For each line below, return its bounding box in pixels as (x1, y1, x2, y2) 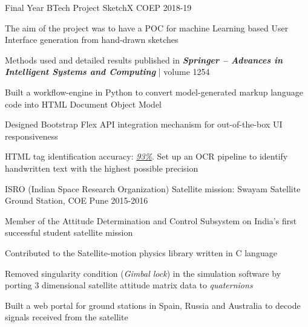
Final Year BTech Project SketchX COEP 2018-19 (5, 1, 192, 13)
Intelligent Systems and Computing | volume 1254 (5, 65, 210, 78)
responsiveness (5, 129, 58, 142)
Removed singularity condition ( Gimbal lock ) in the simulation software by (5, 267, 281, 279)
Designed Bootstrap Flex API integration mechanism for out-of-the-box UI (5, 118, 283, 131)
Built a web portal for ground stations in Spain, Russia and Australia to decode (5, 299, 301, 311)
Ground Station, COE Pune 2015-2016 (5, 194, 148, 207)
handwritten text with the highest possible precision (5, 161, 198, 174)
